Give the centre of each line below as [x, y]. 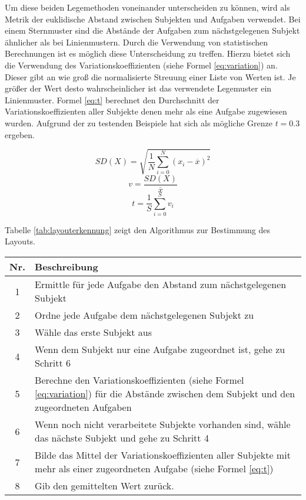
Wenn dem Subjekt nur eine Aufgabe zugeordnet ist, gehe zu [160, 349]
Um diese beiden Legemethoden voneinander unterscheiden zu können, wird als [147, 7]
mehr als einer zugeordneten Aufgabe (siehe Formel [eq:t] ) [154, 469]
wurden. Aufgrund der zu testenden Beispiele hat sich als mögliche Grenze [139, 122]
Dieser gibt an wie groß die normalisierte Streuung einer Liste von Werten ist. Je [150, 76]
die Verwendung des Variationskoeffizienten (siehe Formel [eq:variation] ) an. [141, 65]
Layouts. [20, 241]
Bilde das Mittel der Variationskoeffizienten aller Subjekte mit [163, 455]
